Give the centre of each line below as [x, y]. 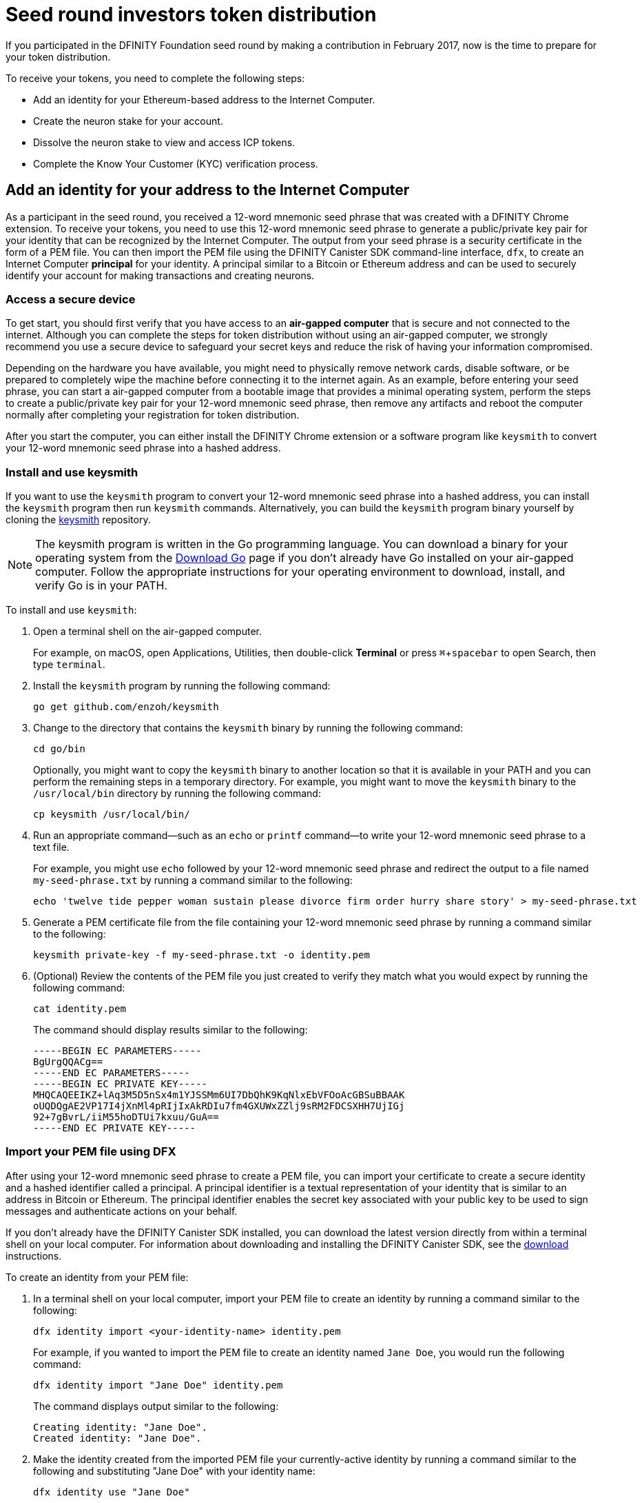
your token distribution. [58, 57]
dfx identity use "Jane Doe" [112, 1492]
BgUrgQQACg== [68, 1062]
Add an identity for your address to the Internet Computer [208, 190]
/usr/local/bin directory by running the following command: [177, 794]
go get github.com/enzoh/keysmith [126, 707]
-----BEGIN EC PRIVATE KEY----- [120, 1084]
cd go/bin [59, 749]
